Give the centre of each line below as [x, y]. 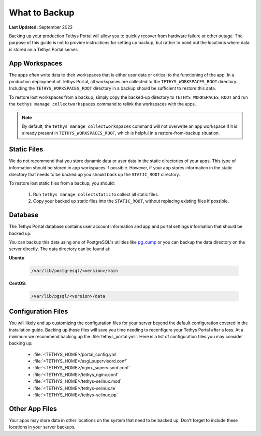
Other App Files [33, 409]
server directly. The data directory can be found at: [60, 249]
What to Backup [42, 13]
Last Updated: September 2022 [41, 27]
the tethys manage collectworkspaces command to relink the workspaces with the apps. [102, 104]
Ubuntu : [17, 258]
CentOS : [18, 283]
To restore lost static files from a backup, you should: [62, 183]
